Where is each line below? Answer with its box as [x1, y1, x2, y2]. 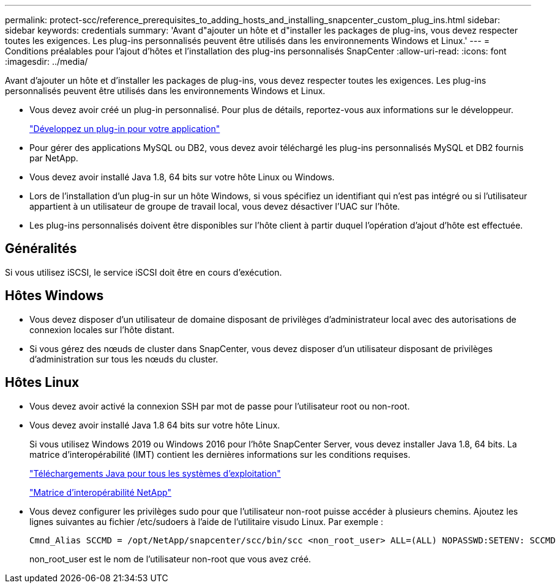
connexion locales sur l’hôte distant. [29, 324, 174, 335]
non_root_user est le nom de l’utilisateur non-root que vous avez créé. [29, 553, 312, 564]
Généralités [5, 241, 77, 257]
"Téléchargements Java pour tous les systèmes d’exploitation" [29, 468, 281, 479]
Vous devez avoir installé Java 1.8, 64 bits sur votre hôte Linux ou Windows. [29, 172, 335, 182]
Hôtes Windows [5, 288, 104, 304]
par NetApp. [29, 153, 78, 163]
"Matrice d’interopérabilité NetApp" [29, 487, 171, 498]
